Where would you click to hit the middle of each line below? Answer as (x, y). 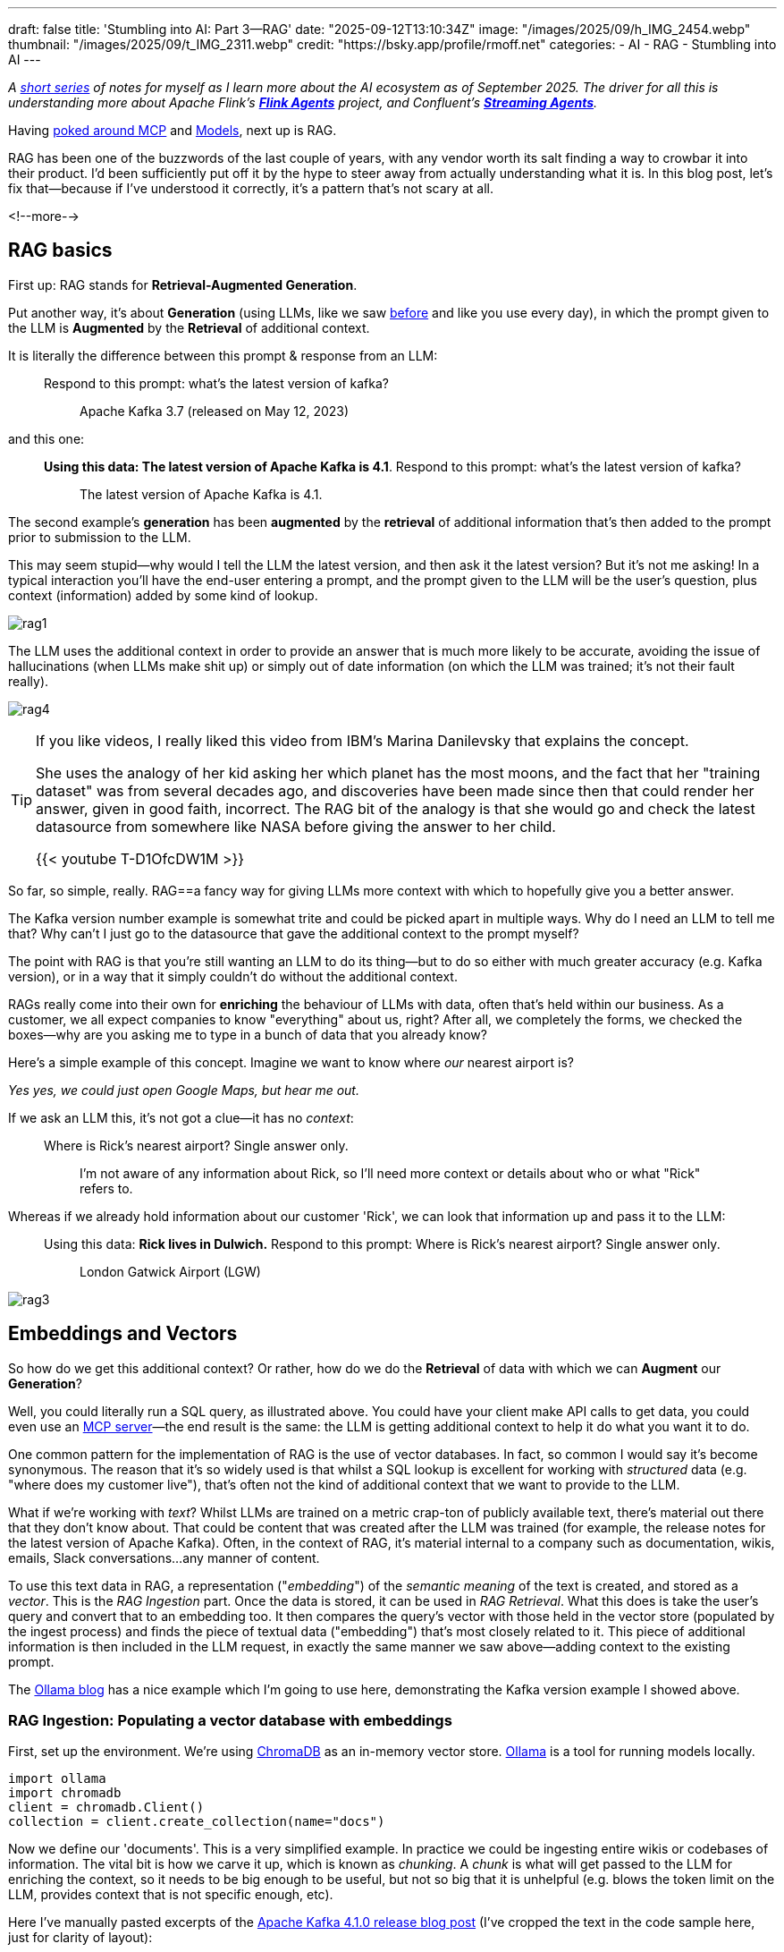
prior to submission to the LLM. (100, 537)
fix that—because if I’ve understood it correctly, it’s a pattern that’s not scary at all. (251, 188)
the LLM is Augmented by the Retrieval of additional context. (189, 327)
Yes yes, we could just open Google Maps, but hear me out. (184, 1090)
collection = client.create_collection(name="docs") (197, 1822)
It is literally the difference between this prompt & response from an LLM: (223, 355)
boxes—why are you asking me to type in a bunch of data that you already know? (248, 1034)
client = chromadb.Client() (106, 1808)
